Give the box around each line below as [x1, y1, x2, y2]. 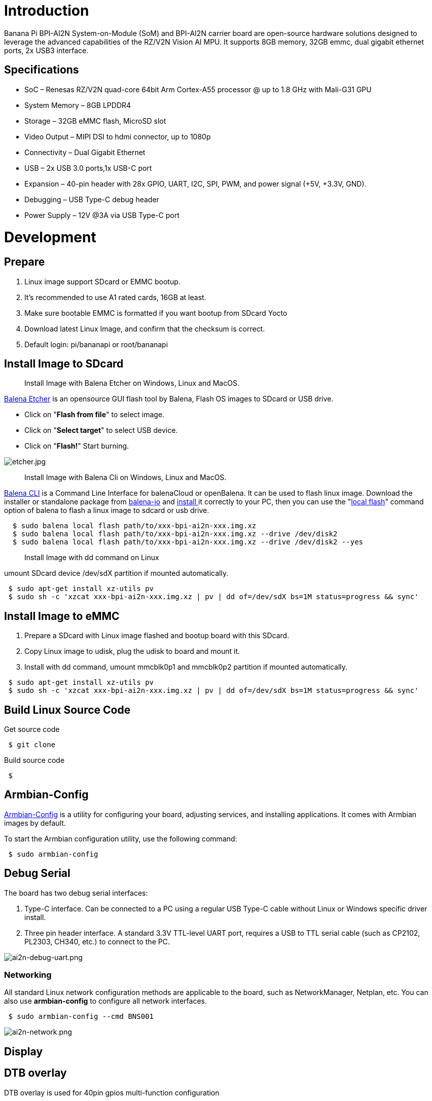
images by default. [4, 818, 66, 827]
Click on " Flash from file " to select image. [24, 410, 165, 419]
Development [4, 229, 96, 246]
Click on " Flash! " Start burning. [24, 442, 129, 451]
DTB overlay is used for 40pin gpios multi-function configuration [4, 1088, 220, 1097]
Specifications [4, 63, 79, 77]
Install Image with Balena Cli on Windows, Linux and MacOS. [24, 473, 227, 482]
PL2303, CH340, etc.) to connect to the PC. [24, 937, 170, 946]
